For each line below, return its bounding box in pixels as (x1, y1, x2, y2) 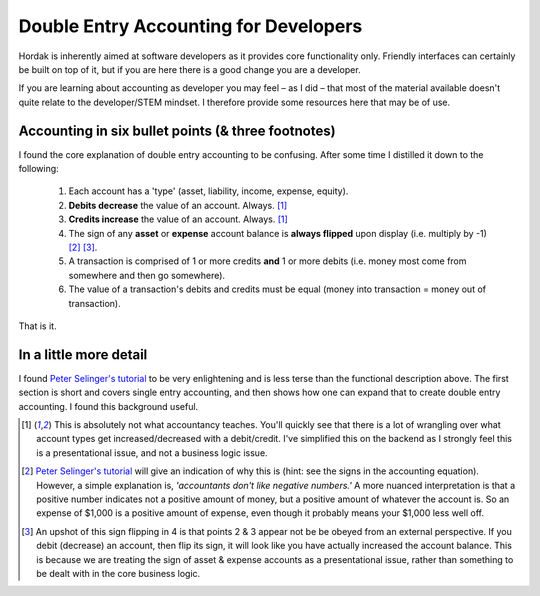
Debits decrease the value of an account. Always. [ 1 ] (68, 199, 288, 211)
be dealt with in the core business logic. (36, 567, 201, 579)
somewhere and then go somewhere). (68, 269, 225, 281)
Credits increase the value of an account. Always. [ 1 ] (68, 213, 289, 225)
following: (18, 163, 59, 175)
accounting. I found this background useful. (18, 400, 199, 412)
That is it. (18, 320, 57, 332)
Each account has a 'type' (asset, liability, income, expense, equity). (68, 185, 349, 197)
